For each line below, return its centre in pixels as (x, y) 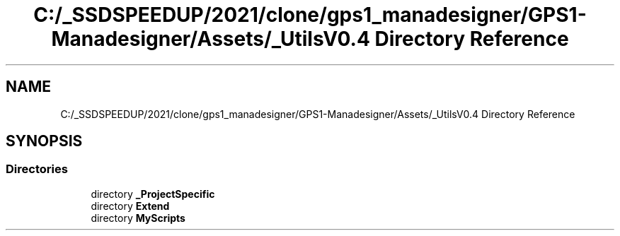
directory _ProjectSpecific (153, 194)
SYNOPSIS (44, 141)
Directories (37, 169)
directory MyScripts (138, 218)
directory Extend (130, 206)
